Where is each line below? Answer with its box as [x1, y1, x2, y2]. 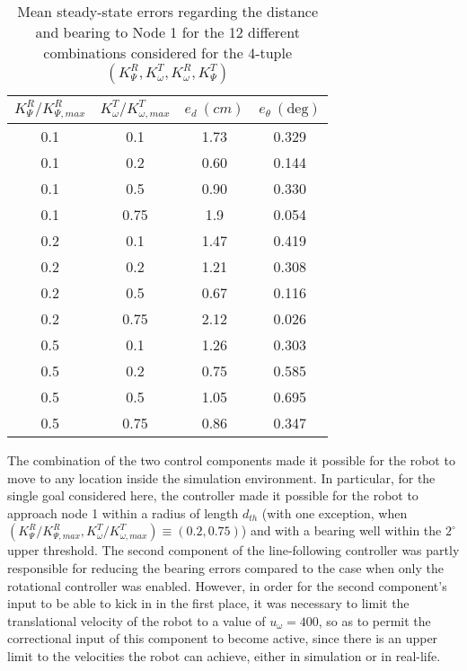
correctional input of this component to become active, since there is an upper [7, 629, 438, 648]
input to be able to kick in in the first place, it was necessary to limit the [7, 594, 410, 613]
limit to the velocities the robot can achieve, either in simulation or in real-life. [7, 646, 441, 665]
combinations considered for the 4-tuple [43, 42, 293, 63]
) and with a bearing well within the [241, 521, 442, 540]
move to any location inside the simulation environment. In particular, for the [7, 468, 436, 487]
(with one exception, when [261, 503, 408, 522]
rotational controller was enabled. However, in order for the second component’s [7, 576, 447, 595]
